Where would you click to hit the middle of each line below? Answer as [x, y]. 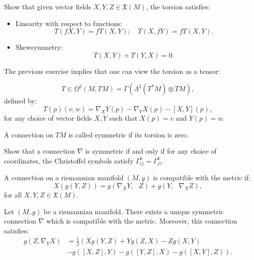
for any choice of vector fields [48, 117]
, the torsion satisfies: [178, 6]
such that [123, 117]
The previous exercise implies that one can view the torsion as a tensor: [112, 71]
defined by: [20, 101]
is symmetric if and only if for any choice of [151, 151]
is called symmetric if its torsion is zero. [128, 134]
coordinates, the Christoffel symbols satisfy [69, 160]
